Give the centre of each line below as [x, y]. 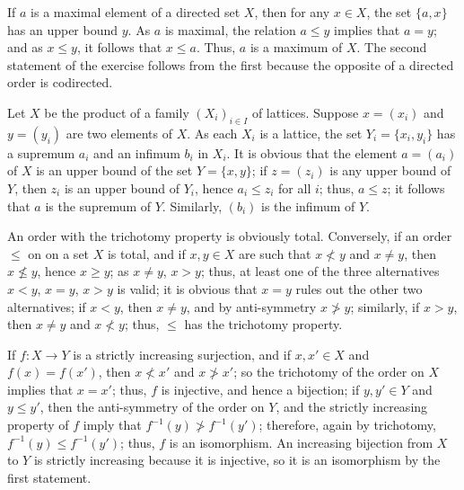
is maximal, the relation [230, 29]
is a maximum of [296, 47]
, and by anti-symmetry [251, 306]
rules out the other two [359, 288]
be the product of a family [117, 112]
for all [295, 187]
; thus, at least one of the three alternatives [320, 271]
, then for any [292, 12]
